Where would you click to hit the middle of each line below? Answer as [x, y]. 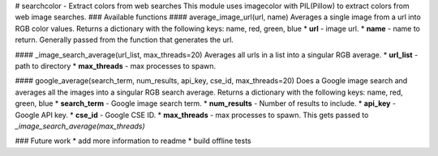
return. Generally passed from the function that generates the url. [125, 40]
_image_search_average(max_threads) [80, 126]
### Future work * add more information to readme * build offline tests [133, 141]
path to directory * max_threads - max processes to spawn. [116, 65]
